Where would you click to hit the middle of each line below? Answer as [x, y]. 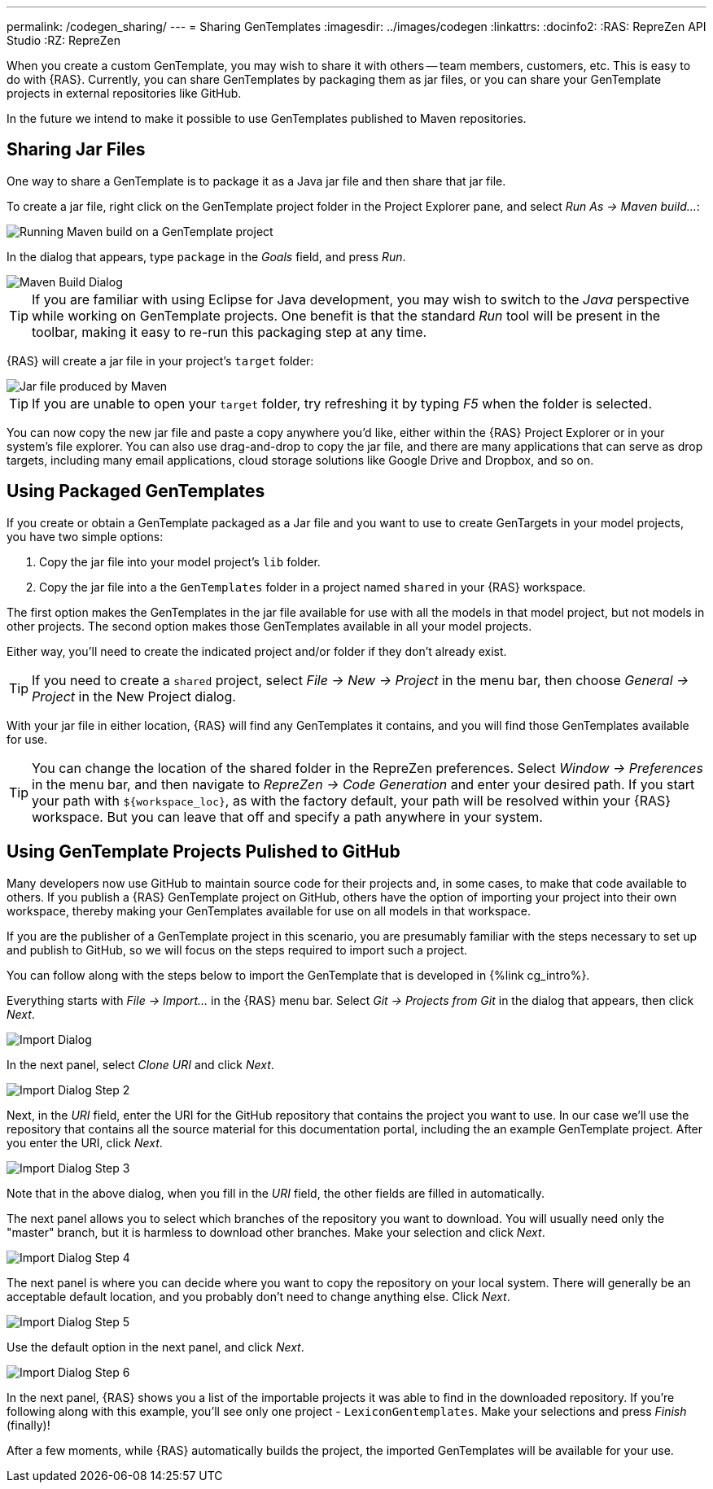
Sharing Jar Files [76, 150]
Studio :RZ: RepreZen [63, 40]
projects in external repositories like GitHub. [124, 93]
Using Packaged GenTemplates [136, 491]
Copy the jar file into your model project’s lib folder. [180, 561]
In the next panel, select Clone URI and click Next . [140, 1064]
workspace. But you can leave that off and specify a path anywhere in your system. [287, 817]
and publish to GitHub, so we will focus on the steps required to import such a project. [237, 950]
